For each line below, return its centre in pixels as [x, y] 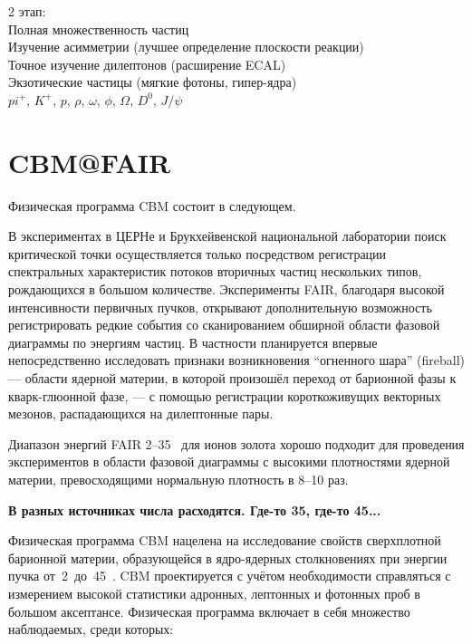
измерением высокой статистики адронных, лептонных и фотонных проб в [214, 593]
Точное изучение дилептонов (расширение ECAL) [147, 64]
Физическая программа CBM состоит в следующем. [152, 205]
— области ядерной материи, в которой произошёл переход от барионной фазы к [232, 378]
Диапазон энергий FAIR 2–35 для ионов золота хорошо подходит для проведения [236, 443]
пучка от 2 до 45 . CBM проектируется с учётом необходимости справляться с [230, 576]
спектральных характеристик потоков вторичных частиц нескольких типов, [215, 271]
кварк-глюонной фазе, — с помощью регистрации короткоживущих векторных [225, 395]
